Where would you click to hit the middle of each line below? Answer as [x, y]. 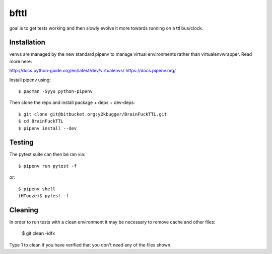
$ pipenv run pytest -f [48, 166]
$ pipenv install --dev [48, 128]
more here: [21, 61]
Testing [21, 142]
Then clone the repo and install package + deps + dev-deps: [72, 102]
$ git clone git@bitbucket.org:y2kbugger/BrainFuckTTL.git [93, 114]
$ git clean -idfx [39, 233]
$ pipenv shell [37, 189]
